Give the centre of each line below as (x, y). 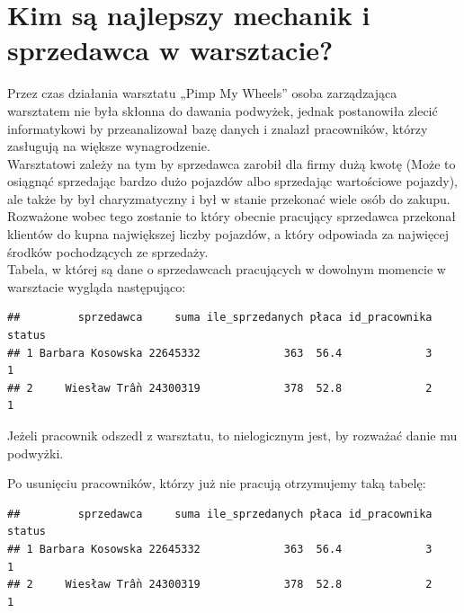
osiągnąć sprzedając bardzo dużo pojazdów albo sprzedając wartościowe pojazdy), (232, 181)
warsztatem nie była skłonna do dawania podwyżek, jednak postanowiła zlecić (223, 110)
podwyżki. (36, 453)
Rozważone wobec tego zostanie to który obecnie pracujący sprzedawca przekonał (232, 216)
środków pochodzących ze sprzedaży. (108, 251)
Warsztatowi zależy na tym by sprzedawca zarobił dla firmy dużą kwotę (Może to (232, 163)
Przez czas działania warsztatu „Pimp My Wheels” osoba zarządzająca (202, 93)
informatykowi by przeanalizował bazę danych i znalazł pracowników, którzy (218, 128)
